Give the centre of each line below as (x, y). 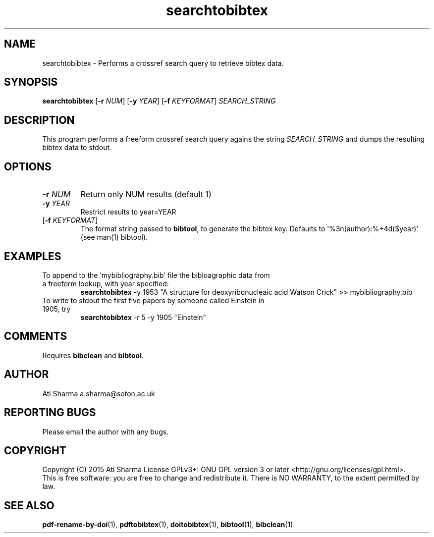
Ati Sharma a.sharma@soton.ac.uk (99, 393)
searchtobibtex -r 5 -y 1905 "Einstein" (143, 317)
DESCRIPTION (39, 120)
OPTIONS (28, 166)
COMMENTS (36, 336)
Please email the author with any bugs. (106, 431)
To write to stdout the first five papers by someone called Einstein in (153, 300)
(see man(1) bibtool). (114, 237)
